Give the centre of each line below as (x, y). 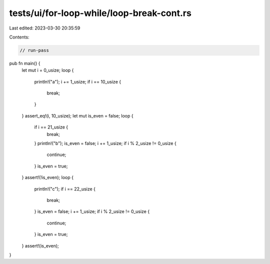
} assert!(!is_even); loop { (47, 177)
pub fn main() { (25, 63)
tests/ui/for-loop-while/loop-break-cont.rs (100, 13)
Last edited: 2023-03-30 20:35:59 (45, 28)
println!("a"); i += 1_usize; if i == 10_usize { (78, 81)
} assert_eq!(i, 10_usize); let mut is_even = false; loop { (77, 115)
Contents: (19, 37)
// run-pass (34, 50)
